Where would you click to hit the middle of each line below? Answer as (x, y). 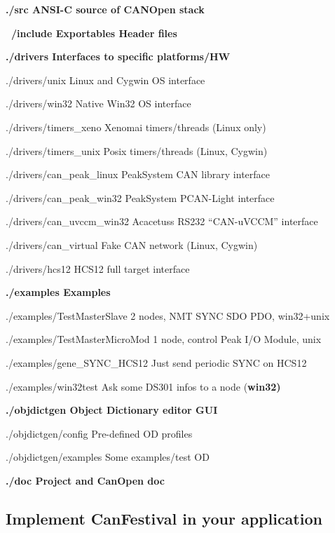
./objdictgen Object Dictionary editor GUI (112, 410)
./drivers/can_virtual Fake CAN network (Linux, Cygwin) (132, 244)
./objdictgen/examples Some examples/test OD (108, 457)
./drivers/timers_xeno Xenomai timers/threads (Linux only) (136, 127)
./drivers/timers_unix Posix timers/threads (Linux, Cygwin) (137, 150)
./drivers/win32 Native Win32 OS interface (98, 103)
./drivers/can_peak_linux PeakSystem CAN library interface (138, 174)
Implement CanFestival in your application (164, 518)
